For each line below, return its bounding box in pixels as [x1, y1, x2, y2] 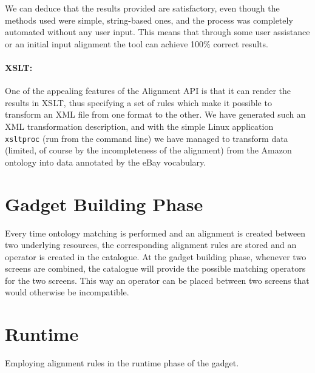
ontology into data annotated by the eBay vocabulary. [5, 155, 206, 168]
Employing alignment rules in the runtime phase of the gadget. [5, 357, 239, 369]
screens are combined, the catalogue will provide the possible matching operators [5, 262, 306, 275]
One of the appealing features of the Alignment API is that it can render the [5, 84, 291, 97]
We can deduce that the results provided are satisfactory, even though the [5, 2, 280, 14]
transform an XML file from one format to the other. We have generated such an [5, 108, 306, 121]
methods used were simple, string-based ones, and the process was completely [5, 13, 293, 26]
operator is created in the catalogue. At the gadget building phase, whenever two [5, 250, 307, 263]
